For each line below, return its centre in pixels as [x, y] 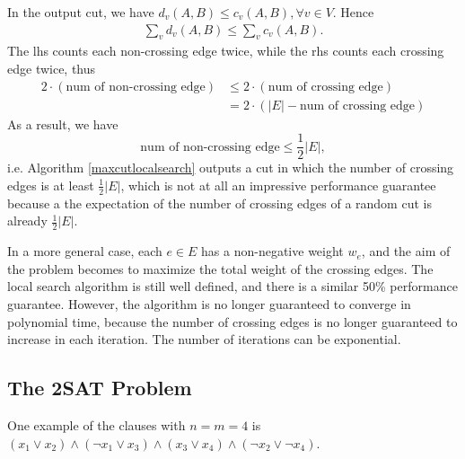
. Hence [353, 12]
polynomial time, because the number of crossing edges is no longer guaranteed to [232, 321]
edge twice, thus [52, 69]
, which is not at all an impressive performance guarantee [278, 185]
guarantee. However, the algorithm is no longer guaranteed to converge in [209, 303]
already [27, 221]
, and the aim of [406, 251]
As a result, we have [63, 124]
